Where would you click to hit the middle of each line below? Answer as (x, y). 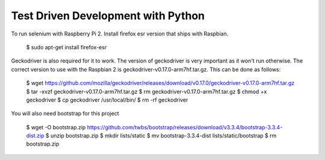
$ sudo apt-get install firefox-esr (67, 47)
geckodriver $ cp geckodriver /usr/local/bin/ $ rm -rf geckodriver (107, 100)
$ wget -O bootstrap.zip (56, 127)
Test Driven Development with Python (108, 16)
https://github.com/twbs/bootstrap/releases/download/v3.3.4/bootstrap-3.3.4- (185, 127)
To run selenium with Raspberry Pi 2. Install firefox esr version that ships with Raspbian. (120, 34)
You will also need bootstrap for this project (65, 114)
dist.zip (35, 136)
